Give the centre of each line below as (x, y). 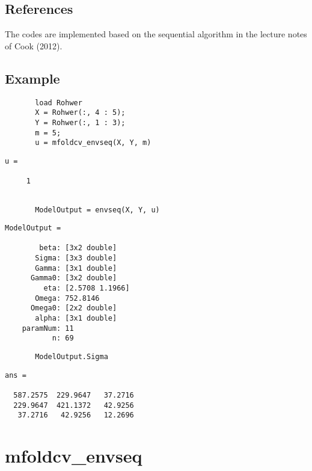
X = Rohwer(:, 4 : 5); (80, 113)
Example (32, 78)
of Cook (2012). (34, 45)
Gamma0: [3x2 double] (74, 278)
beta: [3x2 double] (78, 248)
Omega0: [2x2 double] (74, 308)
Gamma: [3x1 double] (76, 268)
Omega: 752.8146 (67, 298)
